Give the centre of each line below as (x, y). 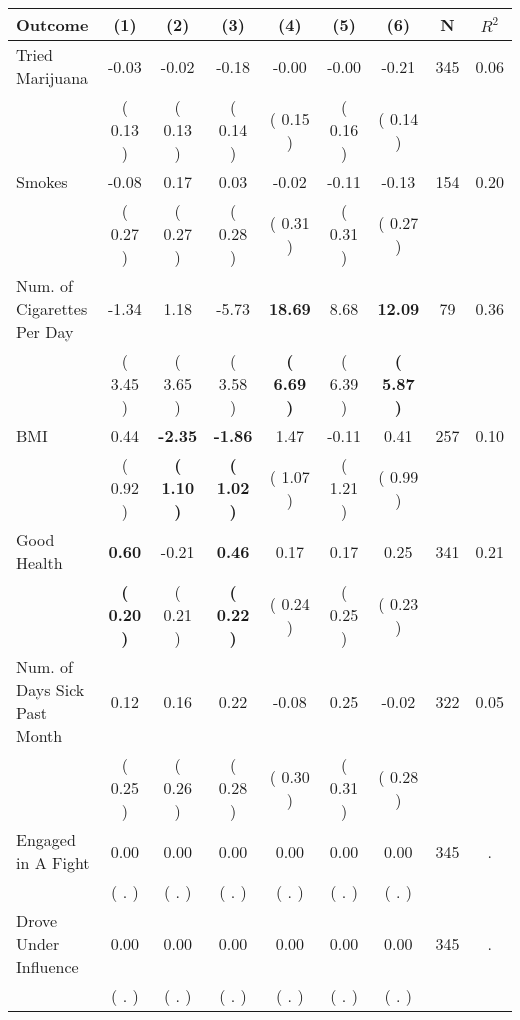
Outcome (52, 24)
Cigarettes (52, 308)
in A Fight (53, 862)
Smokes (42, 181)
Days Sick (50, 689)
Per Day (45, 331)
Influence (47, 966)
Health (39, 562)
